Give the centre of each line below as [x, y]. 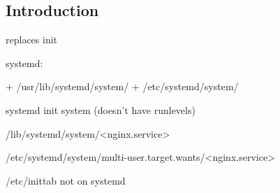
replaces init [32, 40]
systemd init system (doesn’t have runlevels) [101, 109]
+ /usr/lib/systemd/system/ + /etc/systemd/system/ [122, 86]
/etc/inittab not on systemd [66, 180]
